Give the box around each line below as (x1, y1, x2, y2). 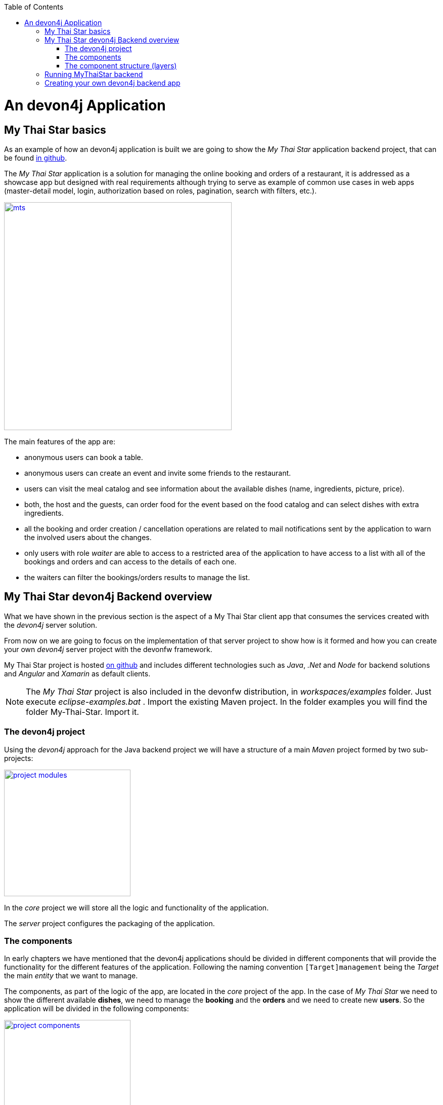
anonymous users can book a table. (24, 452, 143, 462)
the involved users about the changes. (24, 532, 152, 542)
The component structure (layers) (65, 61, 177, 70)
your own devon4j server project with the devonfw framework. (4, 644, 212, 654)
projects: (4, 753, 33, 763)
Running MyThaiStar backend (45, 70, 143, 79)
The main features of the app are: (4, 437, 115, 446)
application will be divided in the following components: (4, 1004, 189, 1013)
